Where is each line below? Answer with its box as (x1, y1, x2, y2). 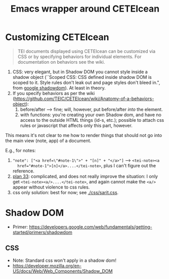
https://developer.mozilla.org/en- (12, 262, 82, 268)
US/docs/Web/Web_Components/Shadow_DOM (12, 268, 113, 274)
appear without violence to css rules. (12, 184, 90, 190)
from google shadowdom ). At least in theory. (12, 84, 106, 91)
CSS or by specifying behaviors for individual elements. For (17, 54, 142, 60)
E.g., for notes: (5, 147, 36, 153)
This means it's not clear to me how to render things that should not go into (5, 132, 162, 138)
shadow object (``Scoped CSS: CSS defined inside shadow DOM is (12, 74, 152, 80)
